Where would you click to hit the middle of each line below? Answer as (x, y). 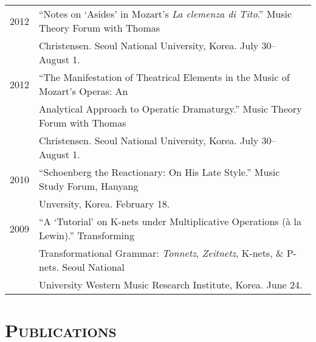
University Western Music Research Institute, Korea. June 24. (171, 284)
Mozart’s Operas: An (84, 91)
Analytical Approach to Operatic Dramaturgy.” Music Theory (170, 109)
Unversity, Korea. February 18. (105, 204)
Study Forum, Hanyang (89, 186)
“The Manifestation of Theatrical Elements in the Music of (164, 77)
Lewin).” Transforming (87, 235)
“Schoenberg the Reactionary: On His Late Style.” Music (160, 172)
